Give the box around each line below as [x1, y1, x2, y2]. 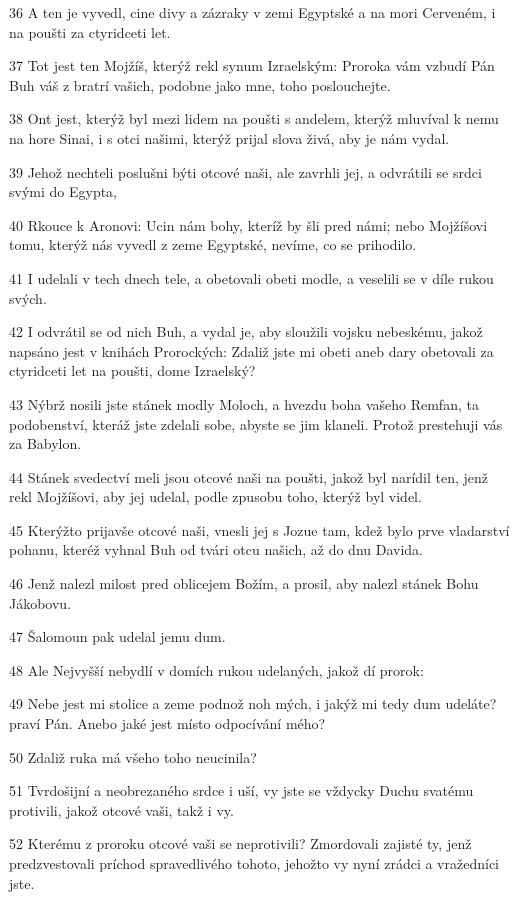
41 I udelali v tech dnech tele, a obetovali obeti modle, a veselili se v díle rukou [9, 267, 494, 288]
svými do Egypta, [9, 181, 118, 202]
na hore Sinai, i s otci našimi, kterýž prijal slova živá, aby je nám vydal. [9, 127, 450, 148]
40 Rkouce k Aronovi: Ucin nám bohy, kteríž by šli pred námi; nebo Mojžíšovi [9, 214, 488, 235]
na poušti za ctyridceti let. [9, 21, 171, 42]
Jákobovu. [9, 592, 72, 613]
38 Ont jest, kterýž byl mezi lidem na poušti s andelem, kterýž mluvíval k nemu [9, 108, 499, 129]
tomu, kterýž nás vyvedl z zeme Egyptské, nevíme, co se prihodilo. [9, 234, 417, 255]
